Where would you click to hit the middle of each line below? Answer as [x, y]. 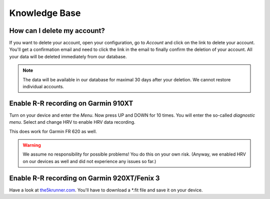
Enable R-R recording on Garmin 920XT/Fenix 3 [84, 178]
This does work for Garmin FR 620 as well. [53, 131]
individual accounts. [43, 87]
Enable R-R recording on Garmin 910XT [71, 103]
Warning [32, 145]
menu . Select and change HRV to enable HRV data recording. [72, 122]
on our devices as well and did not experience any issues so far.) [89, 161]
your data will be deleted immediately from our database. [68, 56]
